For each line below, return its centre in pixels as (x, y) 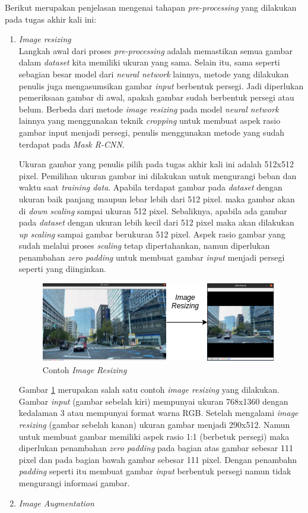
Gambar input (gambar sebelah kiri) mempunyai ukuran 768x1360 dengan (153, 401)
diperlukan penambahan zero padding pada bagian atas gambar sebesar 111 (156, 448)
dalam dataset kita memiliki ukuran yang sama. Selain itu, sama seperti (149, 62)
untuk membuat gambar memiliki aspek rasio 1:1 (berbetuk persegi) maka (154, 436)
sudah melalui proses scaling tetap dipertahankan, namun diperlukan (144, 245)
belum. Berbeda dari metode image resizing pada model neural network (149, 109)
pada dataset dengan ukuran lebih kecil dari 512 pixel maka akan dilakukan (156, 222)
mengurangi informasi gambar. (74, 483)
